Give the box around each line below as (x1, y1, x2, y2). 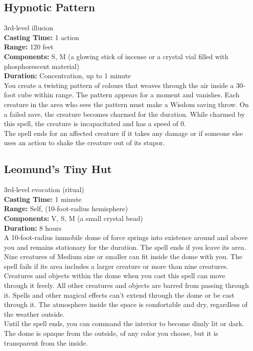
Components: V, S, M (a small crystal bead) (4, 213, 143, 223)
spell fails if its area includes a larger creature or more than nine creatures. (4, 261, 229, 271)
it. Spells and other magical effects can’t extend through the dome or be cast (4, 289, 234, 300)
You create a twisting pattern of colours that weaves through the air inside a (4, 80, 234, 90)
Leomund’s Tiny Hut (4, 161, 112, 176)
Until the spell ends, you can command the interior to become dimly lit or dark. (4, 318, 244, 329)
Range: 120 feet (4, 42, 54, 52)
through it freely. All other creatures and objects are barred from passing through (4, 280, 249, 290)
